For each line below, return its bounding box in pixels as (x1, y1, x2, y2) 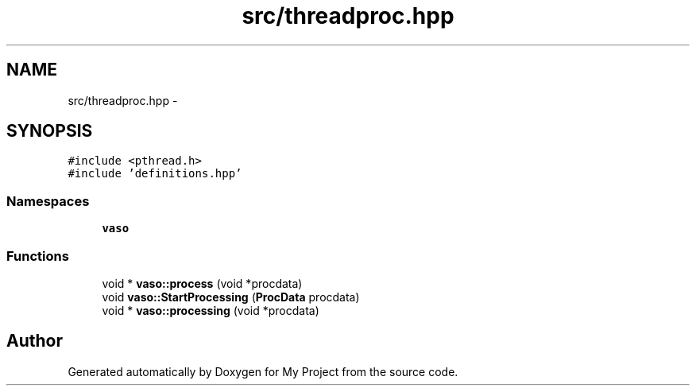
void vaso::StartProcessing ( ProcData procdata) (102, 289, 360, 304)
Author (6, 331, 63, 351)
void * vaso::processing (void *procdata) (102, 303, 319, 317)
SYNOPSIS (6, 121, 93, 142)
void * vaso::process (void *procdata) (102, 276, 303, 290)
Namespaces (6, 192, 90, 209)
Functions (6, 247, 69, 264)
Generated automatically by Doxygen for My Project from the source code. (68, 364, 458, 378)
